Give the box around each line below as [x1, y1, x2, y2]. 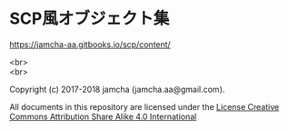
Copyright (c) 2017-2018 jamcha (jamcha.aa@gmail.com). [9, 84, 225, 95]
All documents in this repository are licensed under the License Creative [9, 101, 280, 112]
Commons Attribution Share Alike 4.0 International [9, 111, 197, 122]
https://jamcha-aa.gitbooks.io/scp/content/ [9, 38, 171, 50]
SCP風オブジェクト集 [9, 8, 170, 29]
